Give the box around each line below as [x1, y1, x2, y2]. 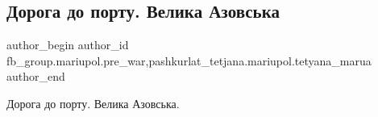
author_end [6, 68, 65, 85]
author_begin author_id [6, 36, 129, 53]
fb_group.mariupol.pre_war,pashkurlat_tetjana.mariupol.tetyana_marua [6, 52, 372, 69]
